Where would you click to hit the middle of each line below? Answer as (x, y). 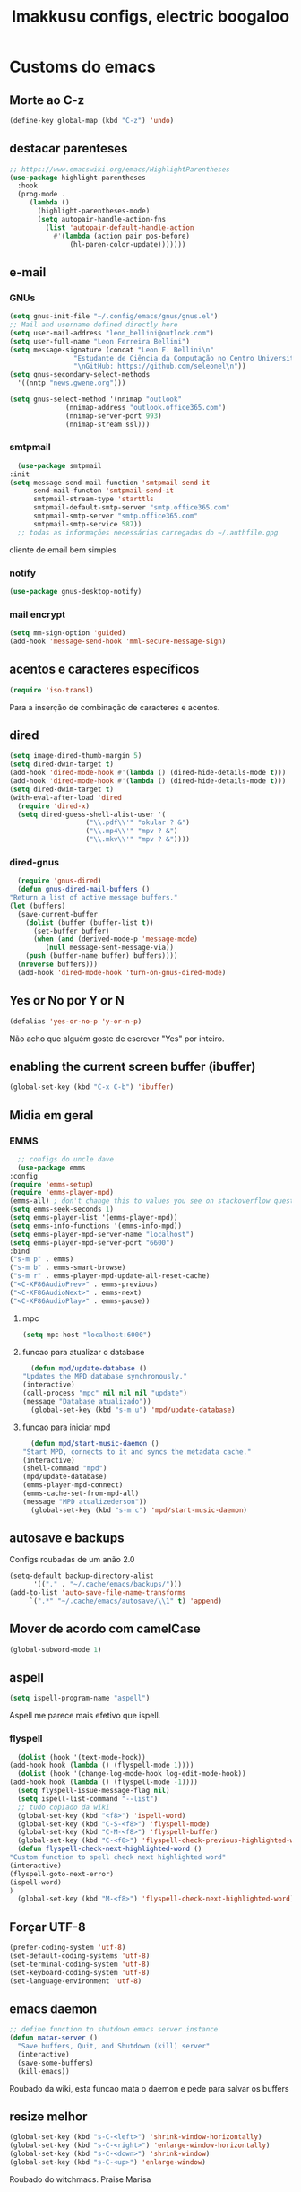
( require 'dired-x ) (54, 806)
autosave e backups (67, 1539)
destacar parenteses (69, 148)
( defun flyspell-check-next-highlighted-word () (110, 1849)
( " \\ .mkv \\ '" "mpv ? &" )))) (138, 839)
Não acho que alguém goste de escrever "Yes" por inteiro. (117, 1039)
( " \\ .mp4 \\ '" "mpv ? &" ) (132, 831)
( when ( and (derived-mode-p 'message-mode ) (116, 939)
